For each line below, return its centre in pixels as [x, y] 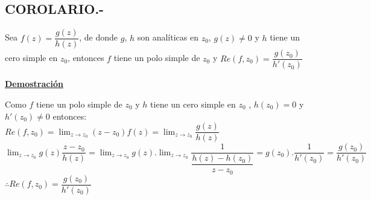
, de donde [99, 37]
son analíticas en [168, 37]
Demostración [34, 84]
